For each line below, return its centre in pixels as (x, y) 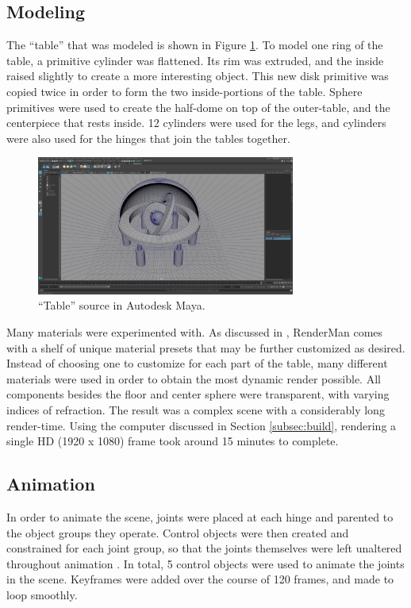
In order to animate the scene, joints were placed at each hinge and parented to (200, 517)
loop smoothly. (42, 595)
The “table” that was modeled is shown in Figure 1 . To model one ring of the (195, 45)
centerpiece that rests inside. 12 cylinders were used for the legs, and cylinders (196, 123)
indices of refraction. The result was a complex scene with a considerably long (196, 410)
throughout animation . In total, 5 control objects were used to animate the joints (205, 563)
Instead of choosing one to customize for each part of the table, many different (197, 363)
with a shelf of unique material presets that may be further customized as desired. (206, 347)
